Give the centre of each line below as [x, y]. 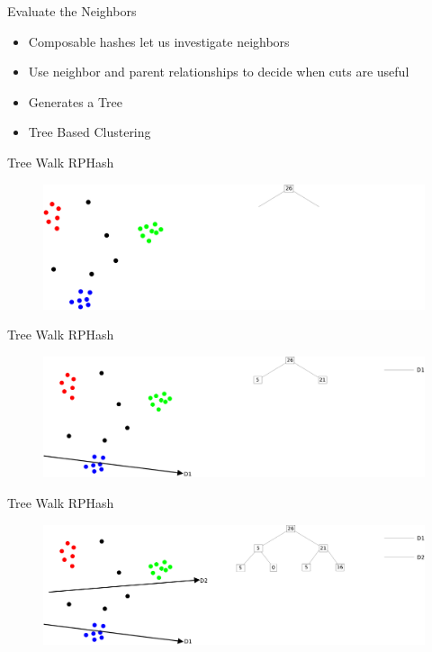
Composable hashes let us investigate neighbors [159, 41]
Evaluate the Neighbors [72, 11]
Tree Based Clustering [90, 132]
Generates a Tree [75, 101]
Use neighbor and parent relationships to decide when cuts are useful [219, 72]
